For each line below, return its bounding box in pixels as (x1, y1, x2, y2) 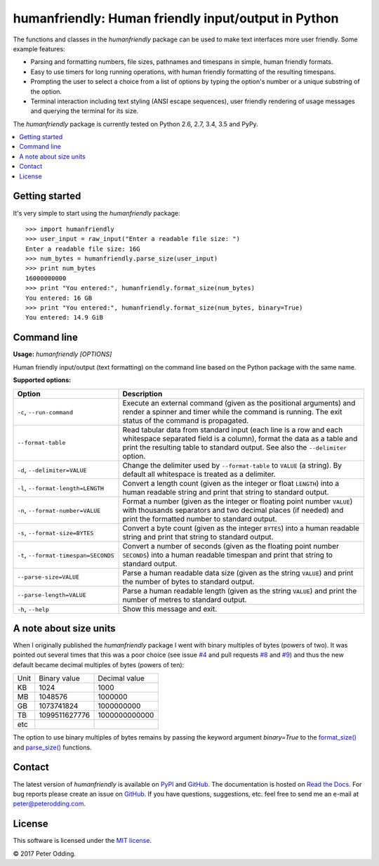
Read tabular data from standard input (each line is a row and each (122, 425, 343, 435)
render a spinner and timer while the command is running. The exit (122, 407, 343, 416)
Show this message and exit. (122, 604, 218, 614)
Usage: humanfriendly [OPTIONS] (13, 350, 112, 358)
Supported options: (13, 376, 72, 384)
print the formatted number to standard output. (122, 513, 277, 523)
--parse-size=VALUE (17, 573, 80, 581)
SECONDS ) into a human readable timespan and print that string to (122, 550, 333, 560)
